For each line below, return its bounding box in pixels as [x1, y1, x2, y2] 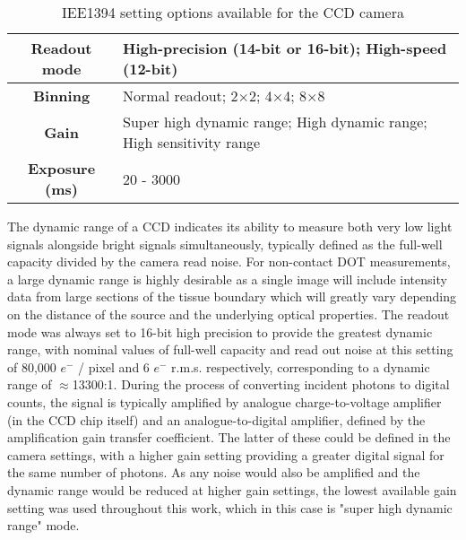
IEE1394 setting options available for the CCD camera [62, 2, 404, 22]
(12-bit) [123, 58, 178, 79]
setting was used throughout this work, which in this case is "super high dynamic [7, 498, 453, 517]
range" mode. [7, 516, 80, 535]
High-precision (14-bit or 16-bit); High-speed [123, 38, 447, 58]
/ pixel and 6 [78, 357, 150, 376]
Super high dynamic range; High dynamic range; [123, 111, 427, 132]
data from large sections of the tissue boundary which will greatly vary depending [7, 287, 457, 306]
